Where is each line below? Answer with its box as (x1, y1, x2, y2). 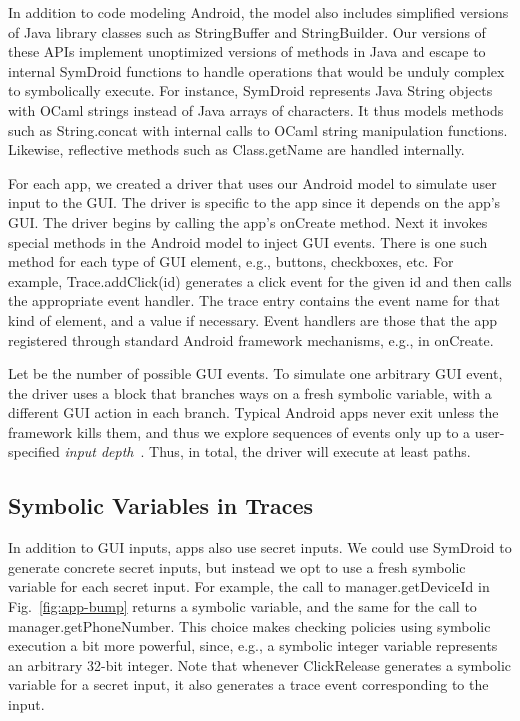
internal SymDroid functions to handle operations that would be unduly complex (8, 60, 505, 81)
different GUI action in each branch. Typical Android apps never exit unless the (8, 402, 499, 423)
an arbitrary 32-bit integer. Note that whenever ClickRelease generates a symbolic (8, 654, 512, 675)
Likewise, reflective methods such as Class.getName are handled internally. (8, 139, 465, 160)
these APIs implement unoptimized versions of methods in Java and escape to (8, 41, 486, 62)
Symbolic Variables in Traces (8, 490, 314, 521)
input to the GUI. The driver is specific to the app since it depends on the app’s (8, 192, 501, 213)
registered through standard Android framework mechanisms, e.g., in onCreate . (8, 329, 494, 350)
